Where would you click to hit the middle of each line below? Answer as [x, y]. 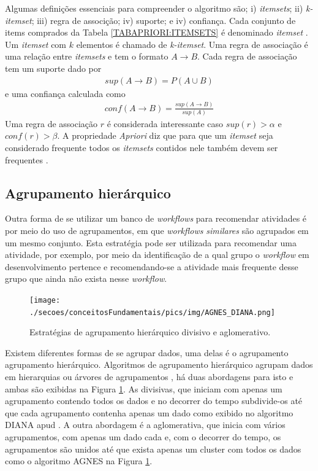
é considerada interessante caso [165, 123]
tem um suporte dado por [53, 68]
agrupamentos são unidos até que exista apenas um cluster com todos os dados [153, 449]
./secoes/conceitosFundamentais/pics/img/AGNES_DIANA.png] [152, 312]
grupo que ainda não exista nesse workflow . [86, 278]
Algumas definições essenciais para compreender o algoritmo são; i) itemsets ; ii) [154, 8]
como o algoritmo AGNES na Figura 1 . [79, 461]
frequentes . [27, 159]
